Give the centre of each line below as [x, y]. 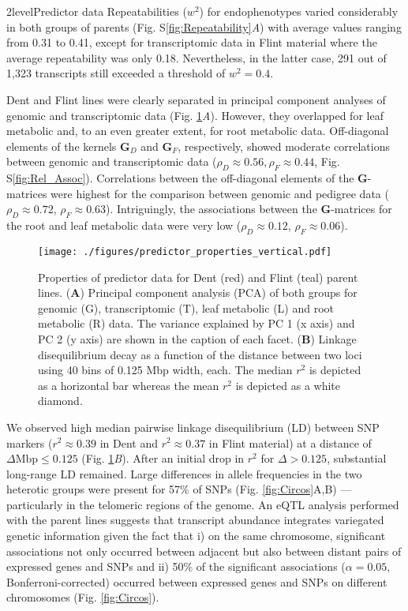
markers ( [30, 442]
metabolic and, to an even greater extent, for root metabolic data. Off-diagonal [198, 131]
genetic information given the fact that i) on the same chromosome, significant [196, 536]
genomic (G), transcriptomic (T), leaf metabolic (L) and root [186, 307]
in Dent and [129, 442]
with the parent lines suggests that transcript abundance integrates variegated [195, 520]
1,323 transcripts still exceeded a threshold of [116, 73]
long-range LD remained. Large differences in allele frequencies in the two [184, 473]
